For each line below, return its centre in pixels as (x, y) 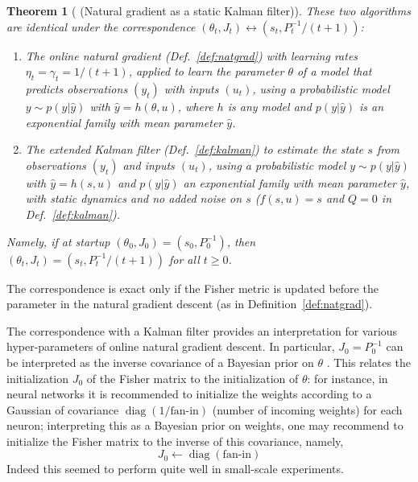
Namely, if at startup (58, 241)
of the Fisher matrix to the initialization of (192, 378)
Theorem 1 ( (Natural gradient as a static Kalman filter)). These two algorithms (209, 10)
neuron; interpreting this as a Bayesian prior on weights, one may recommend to (205, 425)
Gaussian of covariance (63, 409)
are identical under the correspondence (101, 26)
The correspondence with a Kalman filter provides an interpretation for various (202, 330)
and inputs (149, 165)
